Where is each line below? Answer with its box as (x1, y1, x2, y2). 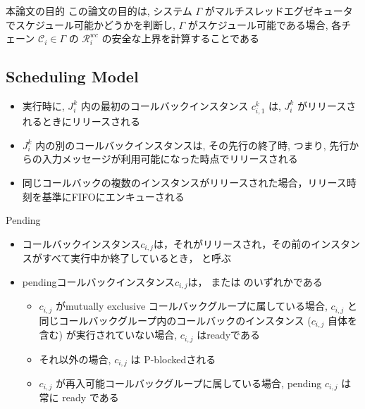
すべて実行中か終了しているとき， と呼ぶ (42, 251, 232, 265)
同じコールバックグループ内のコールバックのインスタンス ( (39, 313, 311, 327)
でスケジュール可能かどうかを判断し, (6, 17, 175, 32)
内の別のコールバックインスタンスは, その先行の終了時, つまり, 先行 (35, 137, 349, 152)
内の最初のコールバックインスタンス (80, 98, 249, 113)
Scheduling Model (6, 65, 139, 87)
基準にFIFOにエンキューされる (42, 189, 185, 203)
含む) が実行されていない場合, (39, 327, 178, 342)
